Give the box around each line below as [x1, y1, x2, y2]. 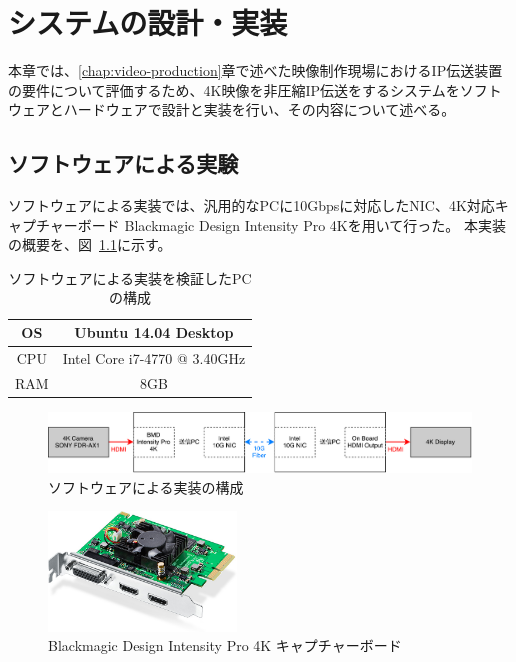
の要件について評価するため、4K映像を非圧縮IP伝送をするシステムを [8, 79, 460, 100]
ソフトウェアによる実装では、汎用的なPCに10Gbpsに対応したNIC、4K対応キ [8, 195, 509, 216]
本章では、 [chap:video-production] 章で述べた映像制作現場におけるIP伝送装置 [8, 60, 503, 81]
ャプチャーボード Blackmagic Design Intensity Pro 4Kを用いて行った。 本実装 [8, 214, 506, 235]
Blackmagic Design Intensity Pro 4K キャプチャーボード [48, 635, 402, 656]
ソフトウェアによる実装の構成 [48, 476, 244, 497]
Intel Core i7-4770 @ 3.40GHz [62, 347, 246, 368]
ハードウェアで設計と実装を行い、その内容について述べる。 [63, 99, 456, 120]
